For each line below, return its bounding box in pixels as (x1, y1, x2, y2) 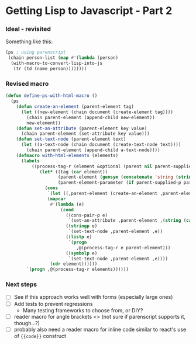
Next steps (5, 280, 37, 288)
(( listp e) (66, 234, 92, 240)
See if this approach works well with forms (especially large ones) (13, 294, 173, 301)
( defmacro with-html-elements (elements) (16, 152, 118, 158)
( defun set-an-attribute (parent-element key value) (16, 126, 147, 131)
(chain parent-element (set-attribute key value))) (20, 131, 150, 137)
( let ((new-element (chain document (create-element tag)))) (20, 109, 174, 115)
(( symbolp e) (66, 250, 98, 256)
